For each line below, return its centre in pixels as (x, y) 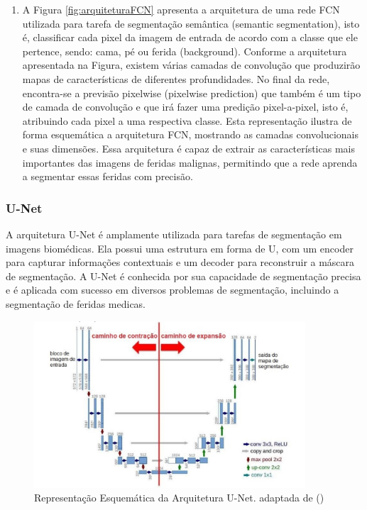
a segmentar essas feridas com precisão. (108, 176)
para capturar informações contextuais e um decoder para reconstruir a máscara (180, 262)
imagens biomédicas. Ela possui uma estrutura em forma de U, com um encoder (180, 248)
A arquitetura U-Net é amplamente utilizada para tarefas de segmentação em (174, 234)
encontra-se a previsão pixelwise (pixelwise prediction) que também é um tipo (192, 93)
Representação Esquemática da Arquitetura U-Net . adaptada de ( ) (179, 498)
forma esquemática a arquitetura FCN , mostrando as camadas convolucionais (191, 134)
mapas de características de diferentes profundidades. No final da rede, (176, 78)
